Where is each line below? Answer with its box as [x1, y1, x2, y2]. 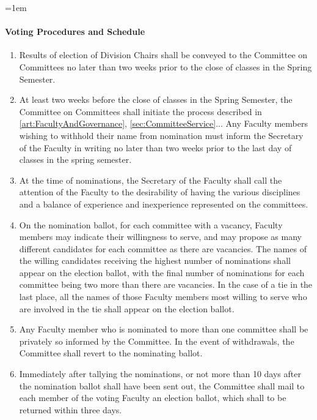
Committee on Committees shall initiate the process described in [19, 105, 262, 118]
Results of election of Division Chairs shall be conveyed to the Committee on [19, 48, 308, 61]
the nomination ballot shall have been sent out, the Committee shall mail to [19, 379, 305, 392]
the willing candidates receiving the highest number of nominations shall [19, 254, 291, 267]
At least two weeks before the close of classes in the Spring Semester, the [19, 93, 293, 106]
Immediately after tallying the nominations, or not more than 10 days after [19, 367, 301, 380]
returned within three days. [19, 403, 122, 416]
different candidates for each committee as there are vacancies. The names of [19, 242, 307, 255]
